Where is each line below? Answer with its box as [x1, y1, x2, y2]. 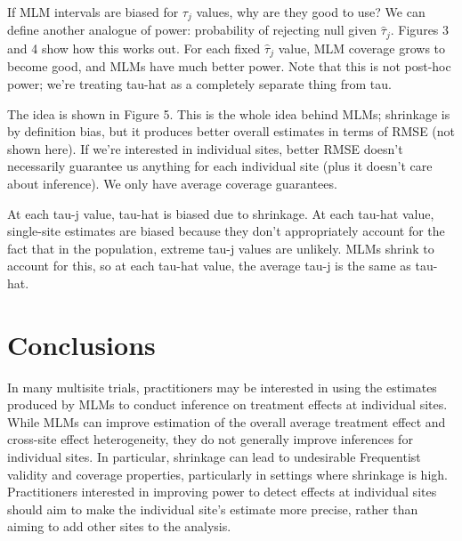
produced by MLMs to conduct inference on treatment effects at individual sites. [7, 395, 448, 414]
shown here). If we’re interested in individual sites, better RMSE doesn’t [7, 139, 403, 157]
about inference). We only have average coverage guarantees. [7, 174, 337, 192]
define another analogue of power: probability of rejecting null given [7, 20, 377, 39]
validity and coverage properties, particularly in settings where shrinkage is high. [7, 464, 448, 483]
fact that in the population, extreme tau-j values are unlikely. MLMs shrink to [7, 238, 434, 257]
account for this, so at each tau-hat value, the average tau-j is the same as [7, 256, 411, 275]
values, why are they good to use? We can [196, 3, 426, 20]
